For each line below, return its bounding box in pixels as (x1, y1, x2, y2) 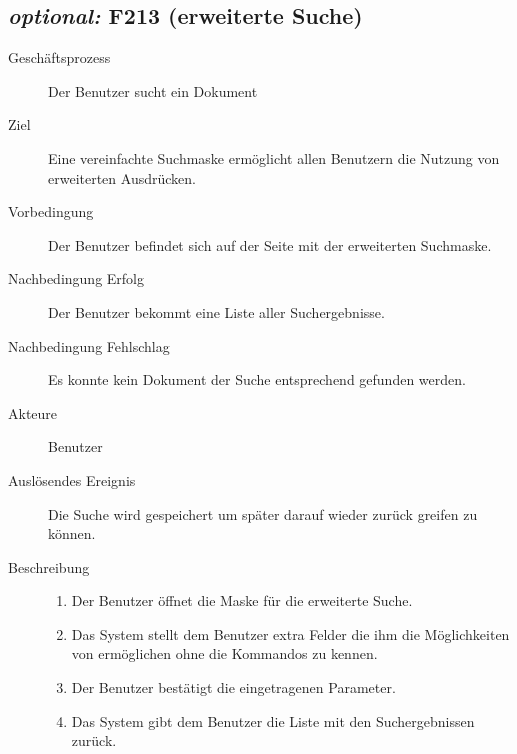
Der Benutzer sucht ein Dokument (48, 80, 258, 101)
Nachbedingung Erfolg (8, 268, 144, 289)
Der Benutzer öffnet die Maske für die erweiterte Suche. (71, 590, 413, 611)
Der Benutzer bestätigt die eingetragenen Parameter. (71, 677, 396, 698)
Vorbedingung (8, 201, 94, 222)
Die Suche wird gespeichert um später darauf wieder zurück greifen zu (48, 503, 478, 524)
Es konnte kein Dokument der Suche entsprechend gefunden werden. (48, 369, 466, 390)
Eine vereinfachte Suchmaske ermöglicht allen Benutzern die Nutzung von (48, 147, 500, 168)
